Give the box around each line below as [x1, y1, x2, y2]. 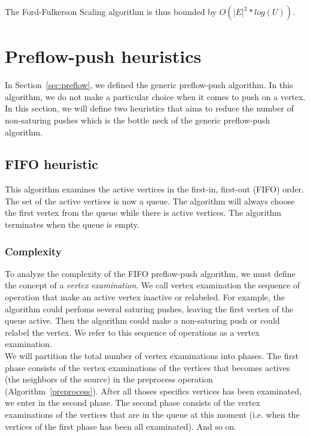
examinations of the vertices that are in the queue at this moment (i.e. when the [5, 408, 300, 421]
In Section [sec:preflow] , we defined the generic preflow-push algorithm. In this [5, 79, 293, 91]
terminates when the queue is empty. [5, 218, 139, 231]
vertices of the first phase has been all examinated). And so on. [5, 420, 237, 432]
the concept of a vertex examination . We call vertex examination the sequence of [5, 279, 300, 291]
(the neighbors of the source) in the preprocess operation [5, 373, 213, 385]
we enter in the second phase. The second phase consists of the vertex [5, 396, 260, 409]
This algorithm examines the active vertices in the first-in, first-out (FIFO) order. [5, 183, 304, 195]
